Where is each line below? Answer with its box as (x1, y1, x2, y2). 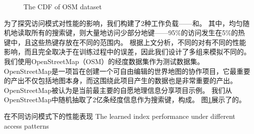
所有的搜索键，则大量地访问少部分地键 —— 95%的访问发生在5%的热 (31, 27, 245, 38)
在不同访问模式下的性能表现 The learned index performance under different (4, 111, 235, 121)
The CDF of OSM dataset (23, 1, 102, 11)
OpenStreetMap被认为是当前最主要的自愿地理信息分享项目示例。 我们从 (4, 85, 232, 95)
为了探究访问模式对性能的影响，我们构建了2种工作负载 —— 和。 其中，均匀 (4, 18, 243, 28)
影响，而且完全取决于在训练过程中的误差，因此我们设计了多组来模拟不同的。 (4, 46, 251, 57)
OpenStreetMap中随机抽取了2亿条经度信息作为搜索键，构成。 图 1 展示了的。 (4, 94, 246, 105)
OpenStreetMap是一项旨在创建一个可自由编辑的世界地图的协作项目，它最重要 (4, 66, 251, 76)
